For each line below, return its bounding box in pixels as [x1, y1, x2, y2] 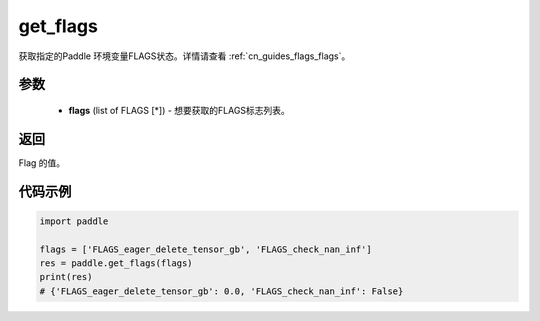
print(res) [39, 271, 93, 283]
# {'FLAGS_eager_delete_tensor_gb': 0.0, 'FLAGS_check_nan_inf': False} [39, 285, 404, 297]
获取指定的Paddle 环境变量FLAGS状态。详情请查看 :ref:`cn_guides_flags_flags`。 [18, 50, 351, 62]
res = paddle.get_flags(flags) [39, 258, 194, 269]
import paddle [39, 215, 109, 227]
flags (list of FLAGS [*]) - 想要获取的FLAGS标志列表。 [68, 104, 290, 116]
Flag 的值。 [18, 156, 66, 169]
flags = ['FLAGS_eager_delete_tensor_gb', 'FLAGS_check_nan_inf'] [39, 243, 372, 255]
